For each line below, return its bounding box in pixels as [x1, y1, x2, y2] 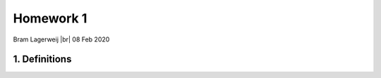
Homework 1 [13, 11, 87, 26]
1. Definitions [13, 53, 72, 65]
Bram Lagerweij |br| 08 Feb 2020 [13, 35, 110, 44]
